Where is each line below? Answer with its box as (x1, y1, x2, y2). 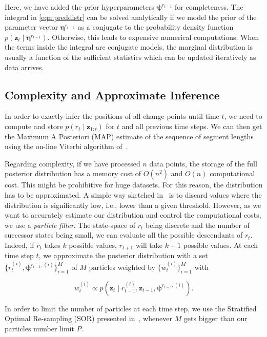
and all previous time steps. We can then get (121, 120, 262, 131)
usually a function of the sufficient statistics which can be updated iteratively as (5, 51, 256, 62)
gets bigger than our (183, 313, 248, 324)
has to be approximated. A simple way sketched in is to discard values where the (5, 189, 262, 200)
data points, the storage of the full (149, 158, 257, 168)
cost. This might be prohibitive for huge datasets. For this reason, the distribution (5, 179, 263, 190)
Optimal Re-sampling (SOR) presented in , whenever (5, 313, 172, 324)
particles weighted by (89, 261, 155, 272)
